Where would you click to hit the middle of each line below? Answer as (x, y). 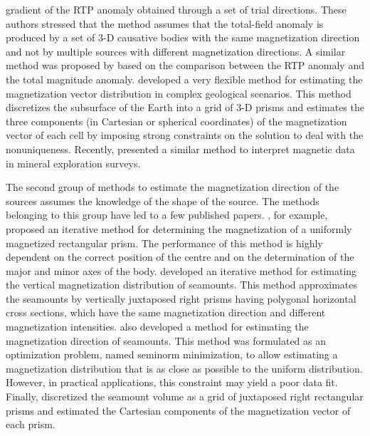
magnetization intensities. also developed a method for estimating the (157, 327)
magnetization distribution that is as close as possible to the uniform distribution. (184, 368)
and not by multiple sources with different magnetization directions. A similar (176, 51)
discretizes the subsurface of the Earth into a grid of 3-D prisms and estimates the (185, 107)
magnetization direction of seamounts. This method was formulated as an (166, 340)
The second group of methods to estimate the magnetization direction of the (173, 187)
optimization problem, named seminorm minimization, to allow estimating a (172, 354)
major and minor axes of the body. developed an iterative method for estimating (181, 270)
